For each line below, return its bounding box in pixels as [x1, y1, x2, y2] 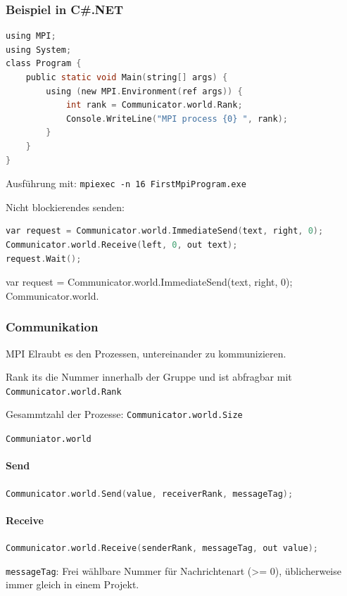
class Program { [6, 58, 82, 69]
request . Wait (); [6, 253, 82, 264]
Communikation [6, 318, 99, 336]
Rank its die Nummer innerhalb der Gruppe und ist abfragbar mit [6, 369, 292, 384]
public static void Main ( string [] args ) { [25, 72, 228, 82]
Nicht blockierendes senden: [6, 199, 125, 214]
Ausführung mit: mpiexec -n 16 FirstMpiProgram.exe [6, 176, 246, 191]
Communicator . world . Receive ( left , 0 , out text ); [6, 240, 238, 250]
